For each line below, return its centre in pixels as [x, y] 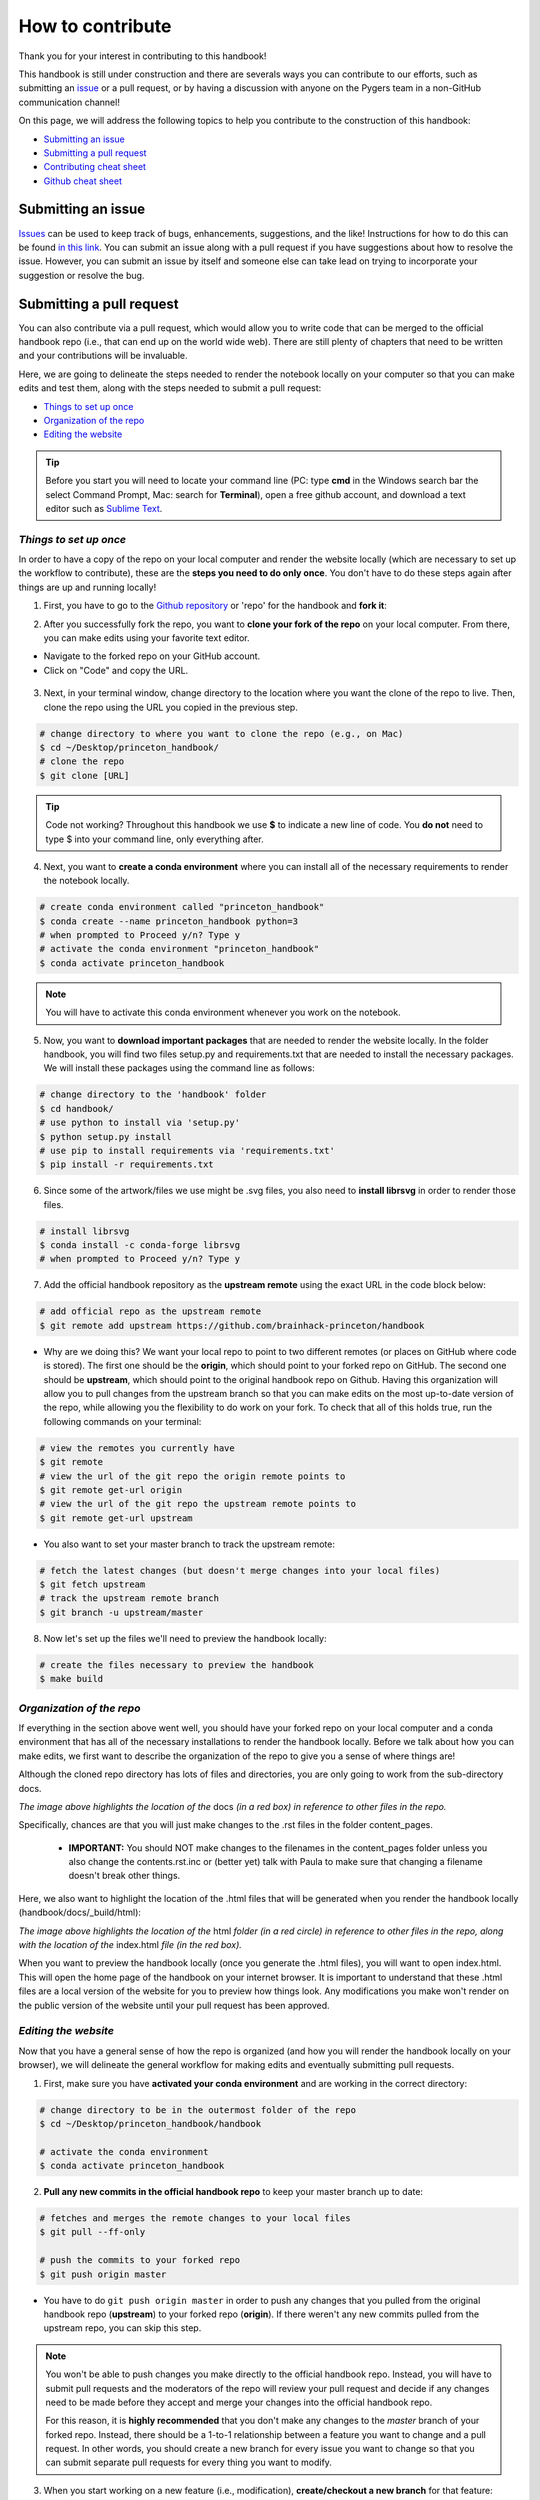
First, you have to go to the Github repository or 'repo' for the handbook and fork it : [215, 606]
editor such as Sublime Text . [104, 508]
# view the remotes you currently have [137, 1448]
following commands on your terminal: [122, 1421]
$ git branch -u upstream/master [121, 1612]
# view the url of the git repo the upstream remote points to [198, 1504]
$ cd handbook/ [76, 1108]
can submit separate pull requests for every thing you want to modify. [188, 2462]
